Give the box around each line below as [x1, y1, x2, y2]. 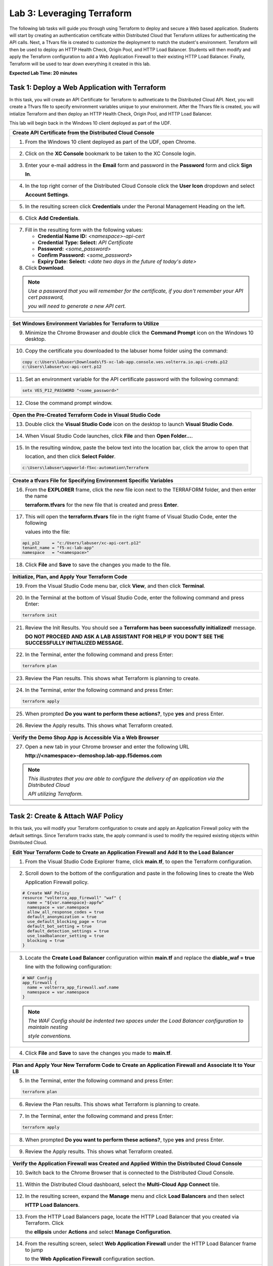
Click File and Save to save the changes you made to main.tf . [25, 1050, 172, 1057]
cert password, [28, 294, 64, 301]
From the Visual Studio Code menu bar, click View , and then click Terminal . [25, 582, 206, 589]
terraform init [22, 613, 58, 618]
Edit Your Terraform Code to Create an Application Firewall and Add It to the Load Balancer [12, 849, 234, 856]
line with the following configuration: [25, 963, 112, 970]
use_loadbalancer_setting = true [27, 933, 104, 939]
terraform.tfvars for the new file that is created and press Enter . [25, 501, 179, 508]
